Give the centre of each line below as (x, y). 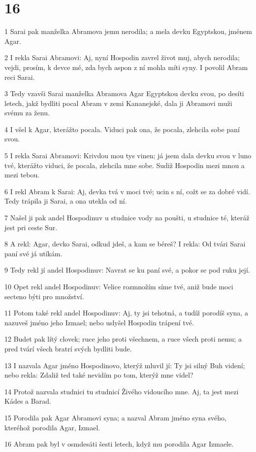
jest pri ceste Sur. (31, 227)
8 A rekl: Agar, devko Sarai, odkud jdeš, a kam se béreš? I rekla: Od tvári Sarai (125, 244)
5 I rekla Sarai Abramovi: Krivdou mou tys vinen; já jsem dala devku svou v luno (128, 156)
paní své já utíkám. (33, 253)
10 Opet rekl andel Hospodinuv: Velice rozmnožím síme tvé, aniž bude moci (119, 286)
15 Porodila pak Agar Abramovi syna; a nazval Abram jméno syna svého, (115, 417)
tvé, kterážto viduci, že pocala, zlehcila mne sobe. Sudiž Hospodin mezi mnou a (125, 165)
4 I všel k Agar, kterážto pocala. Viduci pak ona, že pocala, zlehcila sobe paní (122, 129)
